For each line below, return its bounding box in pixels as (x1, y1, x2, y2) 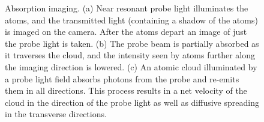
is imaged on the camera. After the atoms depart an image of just (5, 25, 247, 38)
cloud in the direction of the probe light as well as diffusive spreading (5, 96, 259, 108)
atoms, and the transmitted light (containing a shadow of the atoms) (5, 13, 258, 26)
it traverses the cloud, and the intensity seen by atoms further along (5, 49, 256, 61)
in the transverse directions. (5, 108, 107, 120)
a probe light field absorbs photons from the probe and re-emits (5, 72, 239, 85)
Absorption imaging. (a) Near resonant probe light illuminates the (5, 2, 248, 14)
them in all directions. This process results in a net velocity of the (5, 84, 247, 97)
